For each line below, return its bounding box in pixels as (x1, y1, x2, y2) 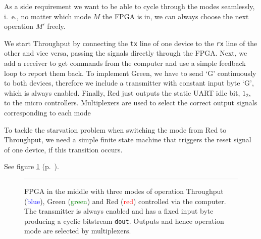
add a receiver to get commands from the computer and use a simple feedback (4, 58, 246, 68)
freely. (47, 21, 66, 31)
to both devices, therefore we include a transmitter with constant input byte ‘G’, (4, 77, 254, 88)
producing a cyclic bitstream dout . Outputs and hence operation (24, 215, 224, 226)
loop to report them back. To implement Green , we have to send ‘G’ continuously (4, 67, 256, 78)
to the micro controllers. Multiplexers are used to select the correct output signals (4, 97, 257, 108)
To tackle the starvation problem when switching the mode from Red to (4, 124, 227, 135)
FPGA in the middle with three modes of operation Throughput (24, 185, 224, 196)
